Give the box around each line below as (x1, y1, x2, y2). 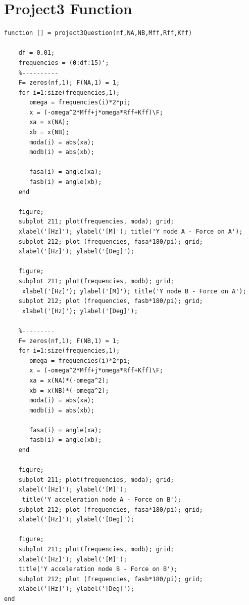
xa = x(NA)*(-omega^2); (29, 376, 109, 384)
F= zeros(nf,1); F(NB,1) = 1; (18, 337, 120, 345)
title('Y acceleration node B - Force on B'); (18, 565, 178, 573)
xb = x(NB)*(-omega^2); (29, 387, 109, 394)
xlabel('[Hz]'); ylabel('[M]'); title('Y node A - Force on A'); (18, 228, 243, 235)
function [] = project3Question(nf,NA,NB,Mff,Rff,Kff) (4, 29, 192, 37)
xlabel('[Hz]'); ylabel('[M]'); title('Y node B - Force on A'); (22, 287, 246, 295)
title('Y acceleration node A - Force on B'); (22, 496, 181, 504)
